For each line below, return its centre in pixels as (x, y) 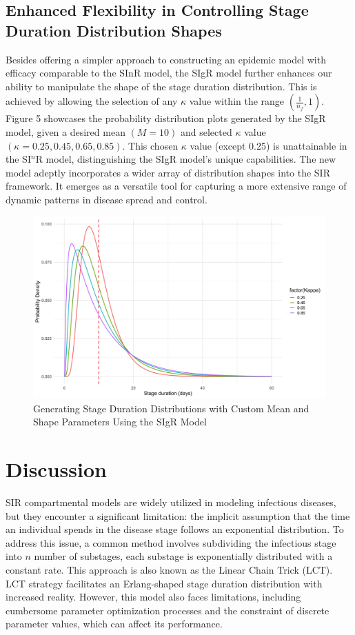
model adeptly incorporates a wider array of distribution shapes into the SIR (168, 172)
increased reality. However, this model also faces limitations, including (153, 597)
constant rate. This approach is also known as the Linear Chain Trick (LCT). (169, 569)
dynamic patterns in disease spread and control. (106, 199)
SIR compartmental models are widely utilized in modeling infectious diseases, (171, 502)
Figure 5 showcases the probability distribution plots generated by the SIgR (166, 118)
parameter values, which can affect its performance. (114, 624)
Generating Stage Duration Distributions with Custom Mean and (171, 408)
